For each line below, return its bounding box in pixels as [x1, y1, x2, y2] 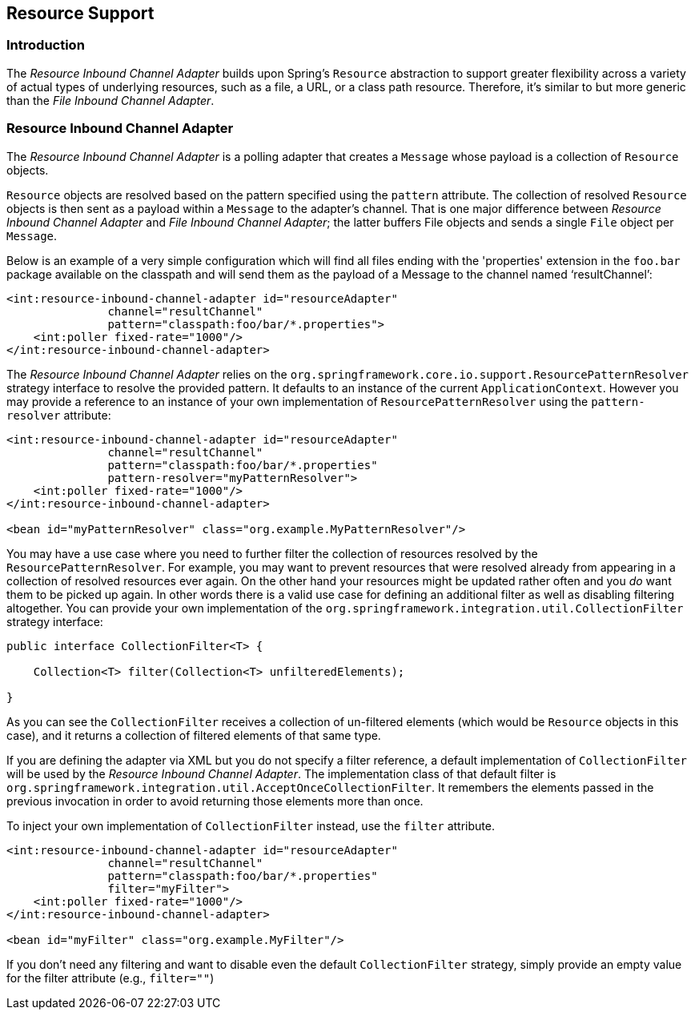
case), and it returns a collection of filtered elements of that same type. [6, 728, 381, 742]
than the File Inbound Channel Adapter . [6, 93, 215, 107]
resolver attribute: [6, 408, 111, 422]
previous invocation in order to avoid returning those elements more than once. [6, 793, 424, 808]
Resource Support [6, 3, 155, 23]
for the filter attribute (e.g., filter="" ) [6, 970, 215, 985]
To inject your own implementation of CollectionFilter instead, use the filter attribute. [6, 818, 495, 833]
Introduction [6, 37, 85, 54]
